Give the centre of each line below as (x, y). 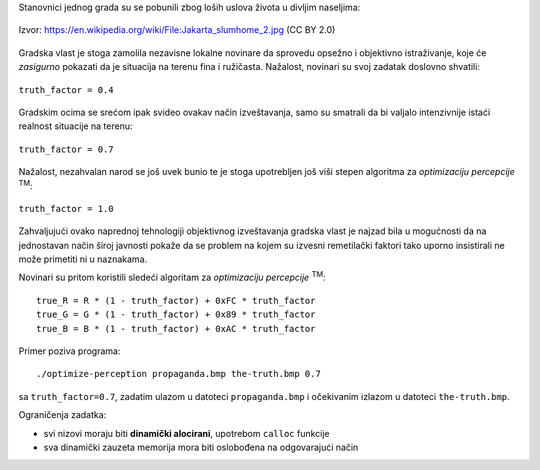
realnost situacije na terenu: (75, 126)
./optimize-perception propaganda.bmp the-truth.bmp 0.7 (179, 374)
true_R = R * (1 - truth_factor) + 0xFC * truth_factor (176, 300)
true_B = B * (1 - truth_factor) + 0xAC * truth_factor (176, 328)
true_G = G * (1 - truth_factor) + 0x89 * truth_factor (176, 314)
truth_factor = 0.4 (66, 89)
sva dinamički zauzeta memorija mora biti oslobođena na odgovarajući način (201, 447)
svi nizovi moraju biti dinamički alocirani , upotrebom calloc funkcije (186, 433)
